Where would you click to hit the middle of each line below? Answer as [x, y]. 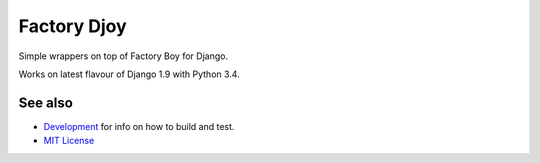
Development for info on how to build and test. [139, 126]
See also [46, 102]
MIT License [69, 141]
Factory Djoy [72, 26]
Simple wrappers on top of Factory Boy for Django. [123, 56]
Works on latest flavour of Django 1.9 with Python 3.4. [129, 74]
